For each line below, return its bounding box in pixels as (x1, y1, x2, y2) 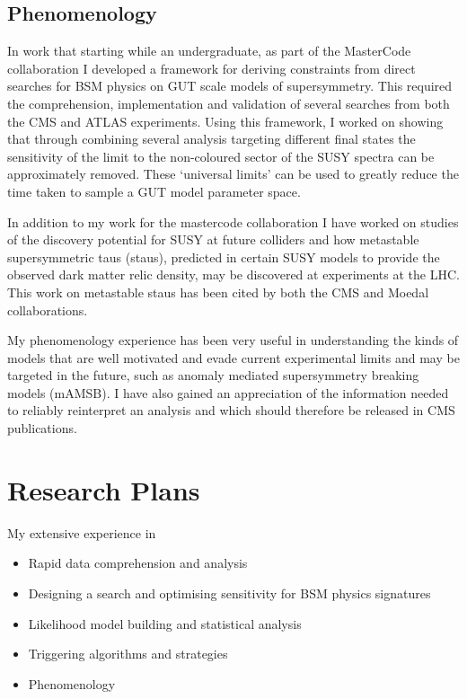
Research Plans (7, 471, 200, 508)
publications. (7, 419, 77, 438)
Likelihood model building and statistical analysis (28, 614, 302, 633)
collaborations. (7, 300, 88, 319)
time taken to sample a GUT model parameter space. (7, 181, 301, 200)
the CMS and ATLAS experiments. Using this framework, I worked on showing (7, 111, 444, 130)
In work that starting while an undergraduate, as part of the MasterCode (7, 41, 411, 60)
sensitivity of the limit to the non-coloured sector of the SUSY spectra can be (7, 146, 435, 165)
